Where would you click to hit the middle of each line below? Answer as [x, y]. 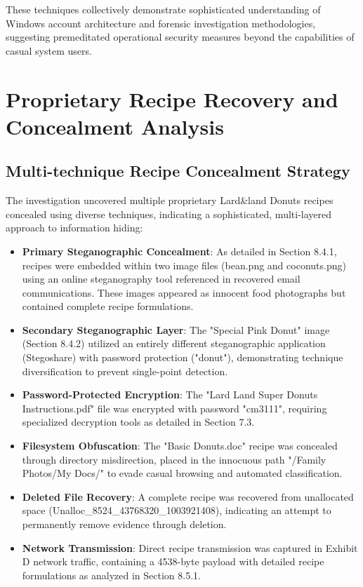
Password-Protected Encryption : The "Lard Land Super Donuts [170, 394]
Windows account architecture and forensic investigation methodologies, [161, 23]
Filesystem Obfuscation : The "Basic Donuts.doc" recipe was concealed [180, 446]
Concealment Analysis [115, 126]
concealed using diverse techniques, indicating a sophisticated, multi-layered [169, 214]
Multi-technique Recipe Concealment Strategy [178, 171]
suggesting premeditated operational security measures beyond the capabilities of [180, 37]
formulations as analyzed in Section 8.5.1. [111, 575]
